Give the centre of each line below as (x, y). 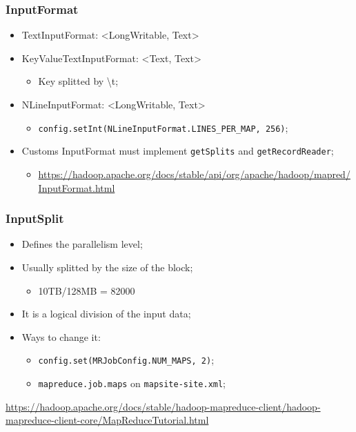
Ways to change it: (61, 336)
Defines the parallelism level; (82, 244)
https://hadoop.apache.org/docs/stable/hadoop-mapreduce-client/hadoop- (163, 406)
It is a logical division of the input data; (106, 314)
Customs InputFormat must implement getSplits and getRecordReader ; (178, 151)
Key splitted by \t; (78, 81)
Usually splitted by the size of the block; (107, 267)
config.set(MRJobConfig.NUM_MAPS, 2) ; (126, 360)
